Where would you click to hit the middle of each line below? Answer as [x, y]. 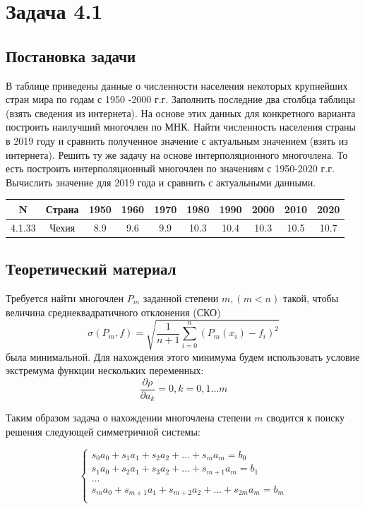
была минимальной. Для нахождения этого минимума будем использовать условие [183, 356]
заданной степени [181, 298]
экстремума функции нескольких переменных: [105, 370]
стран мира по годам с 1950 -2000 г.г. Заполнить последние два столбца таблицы [180, 99]
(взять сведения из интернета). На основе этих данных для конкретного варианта [181, 113]
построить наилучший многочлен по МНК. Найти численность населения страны [181, 127]
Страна [62, 209]
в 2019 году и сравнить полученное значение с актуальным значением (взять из [177, 140]
